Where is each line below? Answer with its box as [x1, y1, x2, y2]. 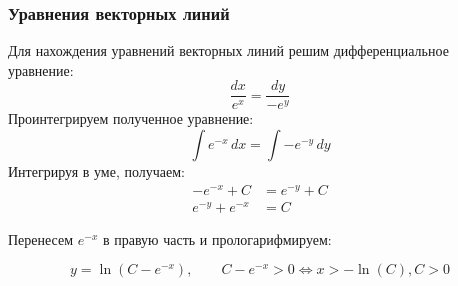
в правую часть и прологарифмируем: [102, 228, 332, 249]
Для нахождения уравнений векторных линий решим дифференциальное [8, 40, 449, 61]
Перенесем [8, 228, 74, 249]
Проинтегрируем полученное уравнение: [8, 108, 254, 129]
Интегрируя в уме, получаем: [8, 161, 185, 182]
